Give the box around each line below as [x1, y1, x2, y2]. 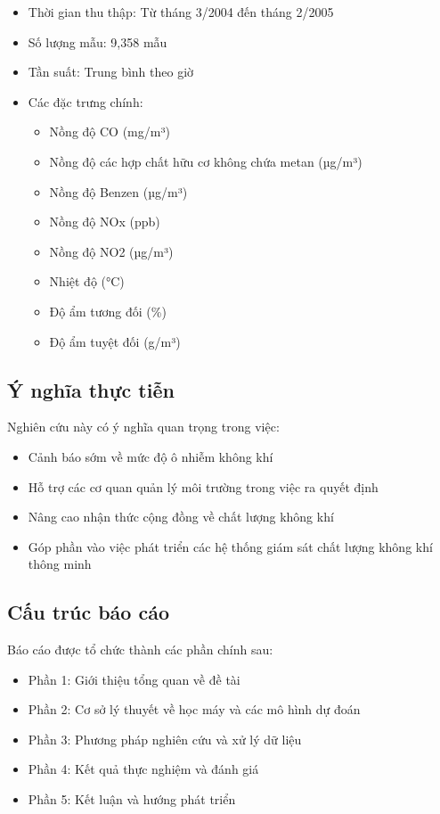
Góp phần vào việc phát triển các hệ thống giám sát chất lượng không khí [28, 537, 433, 555]
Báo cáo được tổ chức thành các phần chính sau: [7, 640, 273, 659]
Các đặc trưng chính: [28, 92, 143, 111]
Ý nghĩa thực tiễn [7, 375, 175, 403]
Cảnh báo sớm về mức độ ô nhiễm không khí [28, 447, 273, 465]
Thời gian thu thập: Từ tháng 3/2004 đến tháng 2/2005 [28, 3, 334, 21]
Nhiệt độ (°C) [49, 272, 125, 291]
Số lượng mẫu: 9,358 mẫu [28, 32, 167, 51]
